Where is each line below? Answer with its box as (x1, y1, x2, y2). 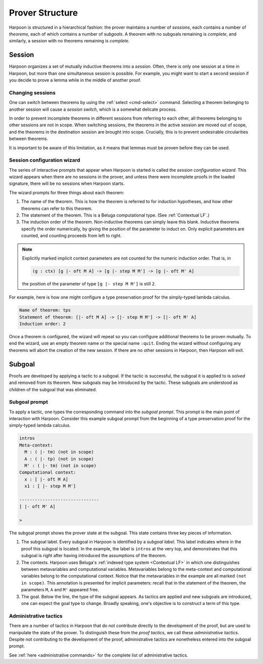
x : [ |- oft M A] (24, 476, 68, 482)
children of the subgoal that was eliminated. (9, 386, 97, 392)
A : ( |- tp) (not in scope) (24, 456, 94, 462)
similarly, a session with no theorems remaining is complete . (9, 38, 130, 44)
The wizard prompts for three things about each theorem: (9, 189, 124, 195)
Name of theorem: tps (19, 307, 71, 313)
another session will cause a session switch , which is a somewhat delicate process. (9, 106, 177, 112)
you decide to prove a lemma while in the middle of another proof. (9, 77, 141, 83)
